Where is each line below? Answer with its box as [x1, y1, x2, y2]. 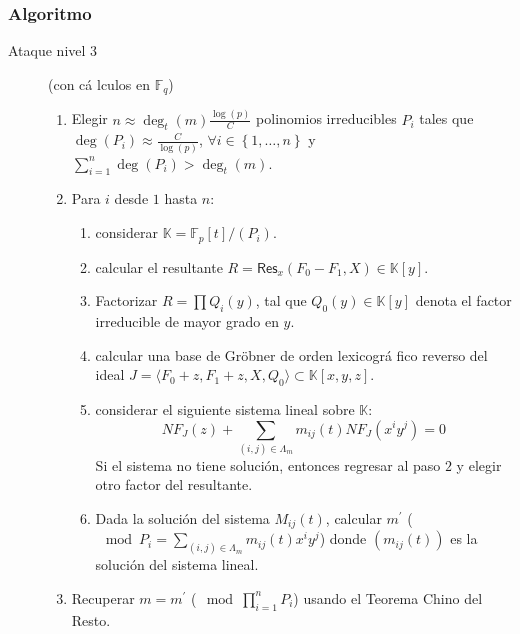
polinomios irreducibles [256, 108, 397, 129]
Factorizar [95, 290, 158, 311]
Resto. [71, 609, 111, 630]
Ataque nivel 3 [8, 40, 98, 61]
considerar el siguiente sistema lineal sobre [95, 398, 355, 419]
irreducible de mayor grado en [95, 310, 279, 331]
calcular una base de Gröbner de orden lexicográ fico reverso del [95, 344, 488, 365]
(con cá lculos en [48, 73, 150, 94]
